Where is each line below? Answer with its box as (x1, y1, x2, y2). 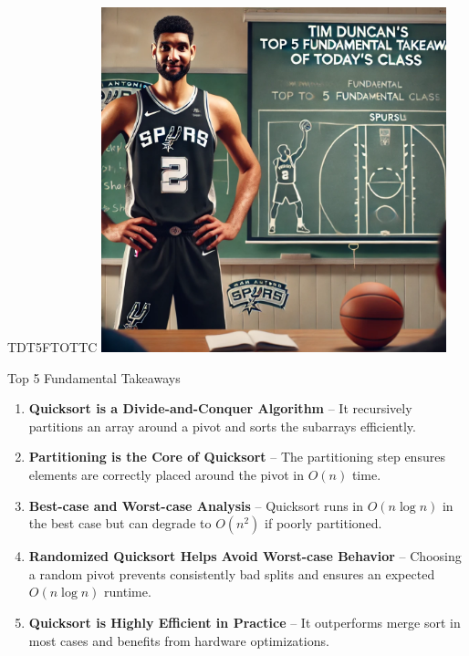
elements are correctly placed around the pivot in (28, 464, 305, 484)
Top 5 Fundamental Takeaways (7, 368, 181, 387)
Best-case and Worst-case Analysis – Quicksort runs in (28, 495, 364, 515)
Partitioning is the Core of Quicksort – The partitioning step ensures (28, 447, 445, 466)
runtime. (104, 582, 151, 601)
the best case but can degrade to (28, 514, 212, 533)
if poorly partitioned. (265, 514, 382, 533)
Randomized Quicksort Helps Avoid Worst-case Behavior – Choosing (28, 547, 462, 566)
